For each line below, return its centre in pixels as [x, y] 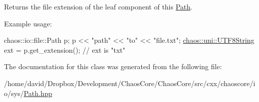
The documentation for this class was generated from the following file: [113, 66]
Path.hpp [38, 93]
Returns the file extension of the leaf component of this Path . [98, 6]
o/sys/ [14, 93]
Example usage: [28, 23]
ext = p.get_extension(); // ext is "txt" [65, 50]
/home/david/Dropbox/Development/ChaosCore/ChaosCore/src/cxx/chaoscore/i [130, 83]
